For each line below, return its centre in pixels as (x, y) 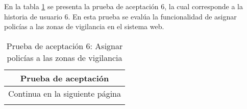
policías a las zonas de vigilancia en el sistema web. (84, 26)
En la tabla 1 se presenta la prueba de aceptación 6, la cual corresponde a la (124, 6)
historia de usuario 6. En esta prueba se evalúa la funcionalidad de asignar (120, 16)
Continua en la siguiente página (65, 93)
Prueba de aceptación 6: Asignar (65, 46)
